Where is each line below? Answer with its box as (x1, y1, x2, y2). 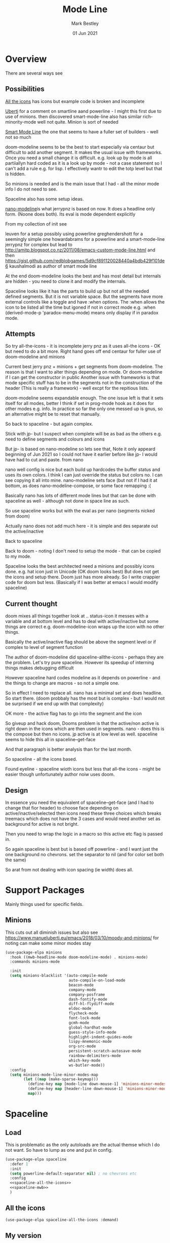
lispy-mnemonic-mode (68, 1039, 112, 1044)
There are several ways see (5, 70, 63, 76)
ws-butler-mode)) (68, 1063, 105, 1068)
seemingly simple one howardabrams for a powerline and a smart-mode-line (5, 236, 165, 242)
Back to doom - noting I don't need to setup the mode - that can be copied (5, 548, 161, 554)
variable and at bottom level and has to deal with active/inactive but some (5, 618, 159, 625)
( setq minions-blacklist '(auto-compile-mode (10, 973, 108, 978)
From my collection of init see (5, 221, 67, 227)
